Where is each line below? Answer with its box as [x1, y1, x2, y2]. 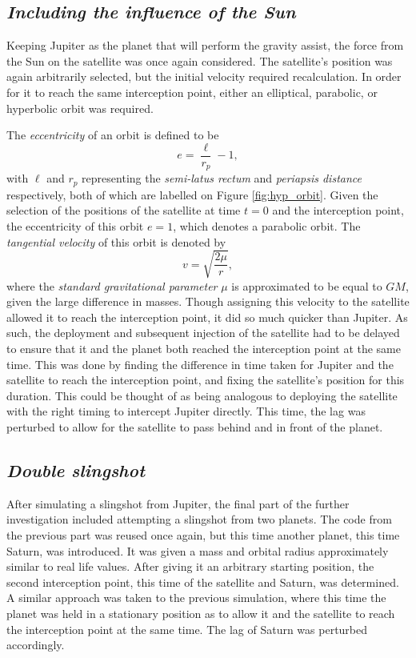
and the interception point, [272, 202, 404, 219]
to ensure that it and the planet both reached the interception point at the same [6, 340, 401, 357]
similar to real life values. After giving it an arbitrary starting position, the [6, 558, 374, 575]
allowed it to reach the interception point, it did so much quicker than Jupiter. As [6, 308, 408, 325]
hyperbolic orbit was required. [6, 99, 154, 116]
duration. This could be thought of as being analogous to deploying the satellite [6, 387, 398, 403]
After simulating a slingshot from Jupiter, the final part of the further [6, 495, 350, 512]
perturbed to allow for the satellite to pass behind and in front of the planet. [6, 419, 383, 435]
